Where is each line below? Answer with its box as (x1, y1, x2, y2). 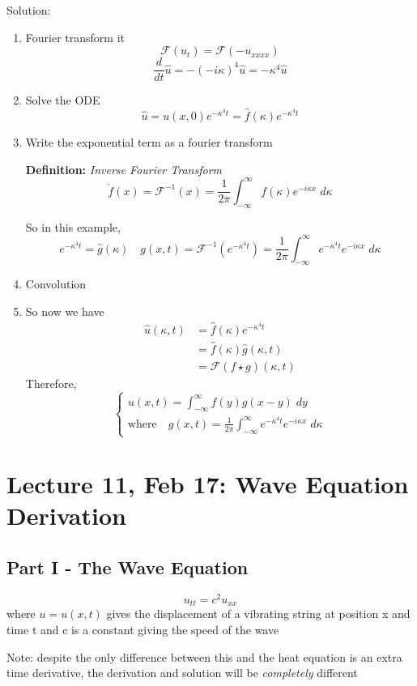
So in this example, (25, 218, 121, 235)
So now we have (25, 303, 104, 320)
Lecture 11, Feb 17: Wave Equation (6, 467, 409, 501)
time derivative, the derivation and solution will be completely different (6, 664, 358, 681)
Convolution (25, 275, 87, 292)
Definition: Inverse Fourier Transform (25, 160, 222, 177)
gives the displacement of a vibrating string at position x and (106, 605, 411, 622)
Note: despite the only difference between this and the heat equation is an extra (6, 648, 402, 665)
